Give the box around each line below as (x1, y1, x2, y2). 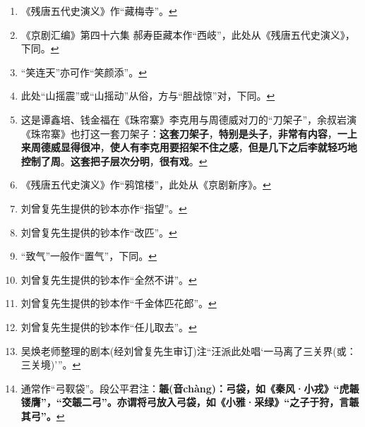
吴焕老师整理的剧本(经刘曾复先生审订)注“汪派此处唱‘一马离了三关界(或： (20, 343, 357, 358)
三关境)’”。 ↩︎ (20, 357, 81, 372)
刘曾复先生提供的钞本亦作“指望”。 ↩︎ (20, 200, 187, 215)
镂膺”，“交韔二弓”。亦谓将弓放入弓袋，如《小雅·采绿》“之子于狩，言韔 (20, 395, 359, 409)
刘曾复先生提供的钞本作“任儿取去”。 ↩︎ (20, 319, 197, 334)
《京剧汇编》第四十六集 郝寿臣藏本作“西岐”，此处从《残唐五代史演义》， (20, 27, 355, 42)
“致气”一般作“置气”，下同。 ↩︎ (20, 248, 157, 263)
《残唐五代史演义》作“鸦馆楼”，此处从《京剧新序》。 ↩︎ (20, 177, 271, 192)
